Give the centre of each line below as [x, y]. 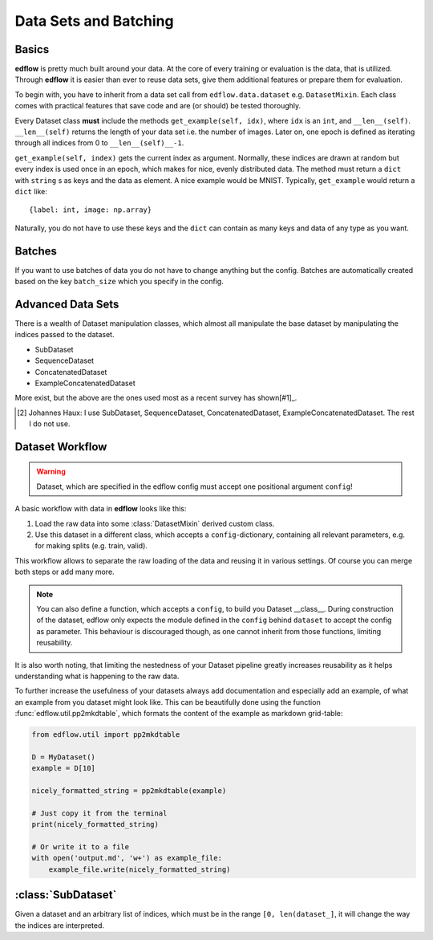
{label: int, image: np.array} [91, 210]
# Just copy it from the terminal [99, 813]
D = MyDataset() [64, 757]
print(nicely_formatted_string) [95, 824]
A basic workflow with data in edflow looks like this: [101, 509]
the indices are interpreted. [59, 925]
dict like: [31, 191]
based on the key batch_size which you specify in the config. [119, 282]
